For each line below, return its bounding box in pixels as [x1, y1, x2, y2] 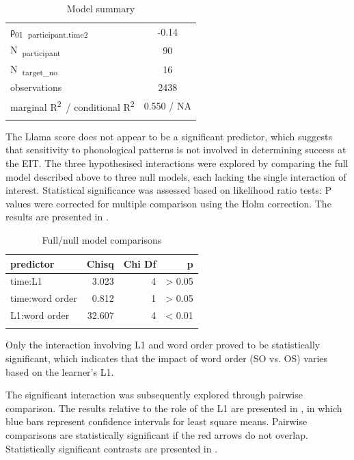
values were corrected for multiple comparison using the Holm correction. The [5, 196, 331, 210]
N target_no [10, 61, 58, 77]
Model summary [66, 1, 135, 15]
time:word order [10, 291, 77, 305]
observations [10, 79, 62, 94]
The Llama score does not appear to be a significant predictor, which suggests [5, 129, 332, 143]
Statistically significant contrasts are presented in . [5, 441, 218, 455]
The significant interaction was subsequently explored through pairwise [5, 387, 303, 402]
